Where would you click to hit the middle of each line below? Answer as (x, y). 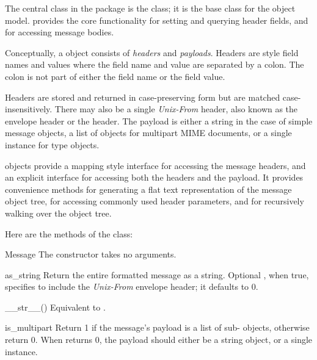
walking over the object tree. (58, 213)
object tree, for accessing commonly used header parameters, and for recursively (155, 201)
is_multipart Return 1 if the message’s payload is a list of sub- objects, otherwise (157, 327)
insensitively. (29, 109)
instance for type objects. (52, 144)
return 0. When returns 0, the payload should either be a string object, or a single (159, 340)
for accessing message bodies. (60, 32)
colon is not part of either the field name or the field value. (115, 76)
